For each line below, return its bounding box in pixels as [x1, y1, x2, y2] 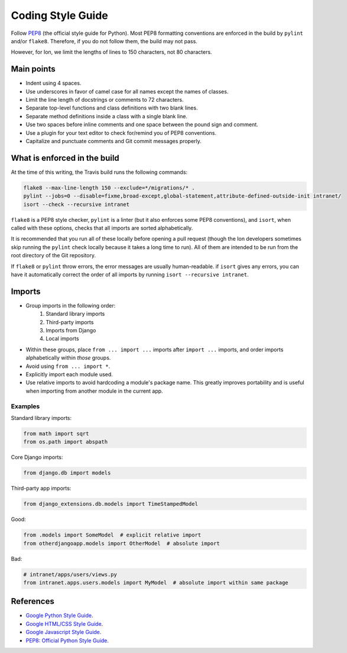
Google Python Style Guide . [25, 612, 93, 619]
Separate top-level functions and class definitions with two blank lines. [25, 104, 198, 112]
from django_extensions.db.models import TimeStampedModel [23, 500, 198, 507]
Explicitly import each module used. [25, 371, 113, 378]
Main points [11, 64, 56, 74]
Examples [11, 402, 40, 410]
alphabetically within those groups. [25, 354, 111, 361]
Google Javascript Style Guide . [25, 629, 102, 636]
